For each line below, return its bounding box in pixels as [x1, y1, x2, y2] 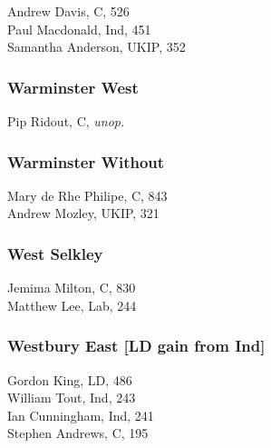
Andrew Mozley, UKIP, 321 [7, 204, 160, 223]
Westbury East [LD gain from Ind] [7, 334, 266, 357]
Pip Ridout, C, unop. [7, 112, 125, 130]
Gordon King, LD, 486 [7, 370, 132, 389]
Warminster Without [7, 150, 165, 173]
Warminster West [7, 75, 139, 98]
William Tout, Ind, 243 [7, 388, 136, 407]
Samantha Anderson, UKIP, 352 [7, 37, 186, 56]
